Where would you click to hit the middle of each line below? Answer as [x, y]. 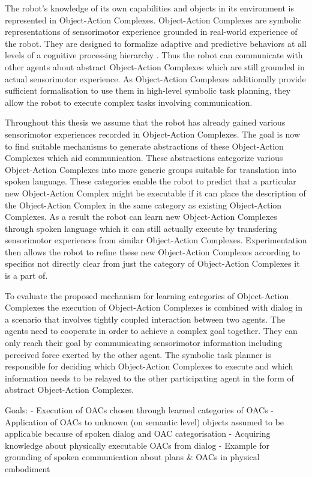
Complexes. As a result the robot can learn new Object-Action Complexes [141, 217]
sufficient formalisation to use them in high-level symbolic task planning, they [148, 90]
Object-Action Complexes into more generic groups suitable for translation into [151, 169]
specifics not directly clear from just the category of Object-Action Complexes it [152, 263]
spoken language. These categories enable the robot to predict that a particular [151, 181]
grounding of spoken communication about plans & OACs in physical [132, 457]
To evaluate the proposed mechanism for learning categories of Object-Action [147, 295]
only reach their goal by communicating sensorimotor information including [144, 343]
